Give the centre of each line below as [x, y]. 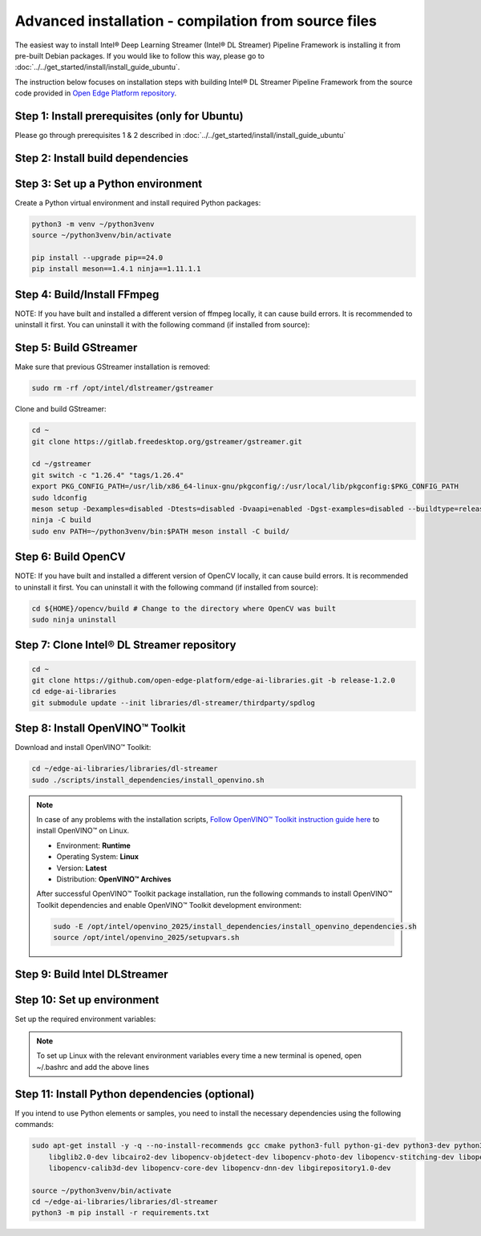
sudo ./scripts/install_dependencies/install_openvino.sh [148, 780]
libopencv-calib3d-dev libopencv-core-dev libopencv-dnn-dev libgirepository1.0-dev [220, 1168]
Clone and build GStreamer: [61, 409]
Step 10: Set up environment [87, 1000]
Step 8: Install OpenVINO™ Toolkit [100, 729]
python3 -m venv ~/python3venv [93, 224]
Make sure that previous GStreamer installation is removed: [113, 367]
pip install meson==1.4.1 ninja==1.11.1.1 [116, 269]
